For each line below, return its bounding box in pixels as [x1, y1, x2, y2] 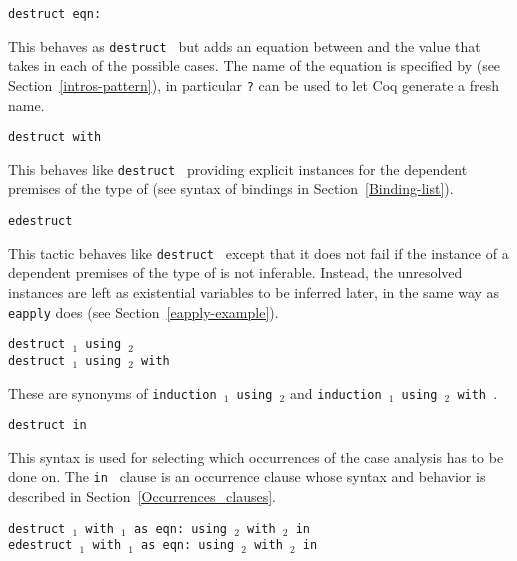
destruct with [8, 130, 102, 145]
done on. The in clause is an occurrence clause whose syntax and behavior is [8, 466, 486, 487]
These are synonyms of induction [8, 382, 217, 403]
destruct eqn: [8, 7, 102, 21]
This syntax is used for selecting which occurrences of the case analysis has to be [8, 446, 504, 467]
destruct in [8, 418, 87, 433]
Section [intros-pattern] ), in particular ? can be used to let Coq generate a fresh [8, 74, 500, 95]
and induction [289, 382, 382, 403]
